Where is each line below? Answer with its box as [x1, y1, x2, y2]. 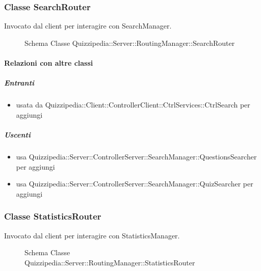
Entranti [4, 77, 35, 88]
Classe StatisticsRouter [4, 210, 101, 223]
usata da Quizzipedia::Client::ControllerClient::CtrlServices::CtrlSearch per [16, 99, 250, 110]
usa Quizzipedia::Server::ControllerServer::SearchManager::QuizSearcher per [16, 178, 253, 189]
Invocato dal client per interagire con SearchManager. [4, 20, 172, 31]
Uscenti [4, 129, 31, 140]
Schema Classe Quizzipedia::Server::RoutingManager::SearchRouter [24, 37, 235, 48]
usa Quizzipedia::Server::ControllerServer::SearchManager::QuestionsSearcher [16, 151, 257, 161]
